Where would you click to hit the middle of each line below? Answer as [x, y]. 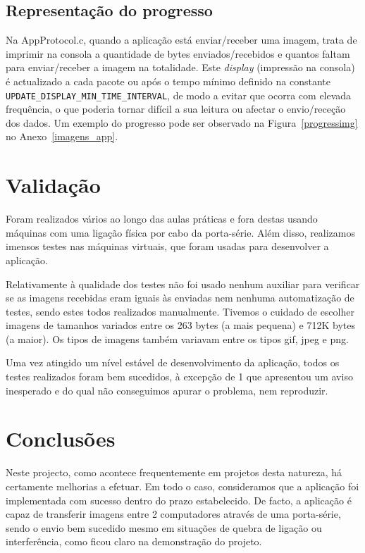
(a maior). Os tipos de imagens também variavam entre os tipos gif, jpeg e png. [177, 338]
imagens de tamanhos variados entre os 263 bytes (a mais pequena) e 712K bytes [180, 325]
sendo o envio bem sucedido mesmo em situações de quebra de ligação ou [164, 527]
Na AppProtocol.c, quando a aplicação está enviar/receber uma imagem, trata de [181, 40]
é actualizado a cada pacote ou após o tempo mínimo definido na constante [168, 81]
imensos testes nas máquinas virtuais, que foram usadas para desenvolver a [167, 246]
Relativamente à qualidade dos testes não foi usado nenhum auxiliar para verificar [183, 284]
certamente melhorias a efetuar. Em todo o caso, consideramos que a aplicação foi [182, 486]
